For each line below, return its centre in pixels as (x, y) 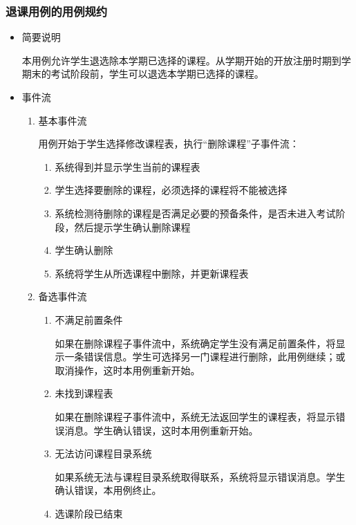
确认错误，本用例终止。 (108, 490)
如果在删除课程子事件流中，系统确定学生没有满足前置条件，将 (195, 343)
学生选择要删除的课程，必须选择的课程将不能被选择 (171, 190)
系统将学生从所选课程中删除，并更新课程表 (152, 273)
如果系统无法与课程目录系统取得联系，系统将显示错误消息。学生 (200, 476)
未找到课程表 (84, 393)
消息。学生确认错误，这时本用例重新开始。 (161, 430)
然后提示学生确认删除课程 (132, 227)
